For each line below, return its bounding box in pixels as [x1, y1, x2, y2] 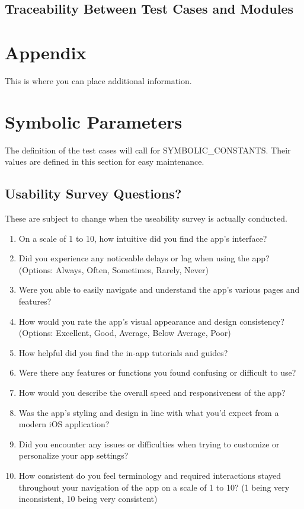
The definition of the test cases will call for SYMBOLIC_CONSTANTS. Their [5, 143, 291, 156]
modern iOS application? [18, 418, 110, 430]
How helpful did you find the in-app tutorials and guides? [18, 346, 228, 358]
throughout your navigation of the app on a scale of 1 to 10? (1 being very [18, 481, 290, 493]
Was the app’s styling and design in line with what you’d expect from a [18, 406, 279, 418]
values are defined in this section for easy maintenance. [5, 155, 204, 168]
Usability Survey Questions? [5, 184, 182, 203]
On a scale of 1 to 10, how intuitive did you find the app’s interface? [18, 232, 267, 244]
